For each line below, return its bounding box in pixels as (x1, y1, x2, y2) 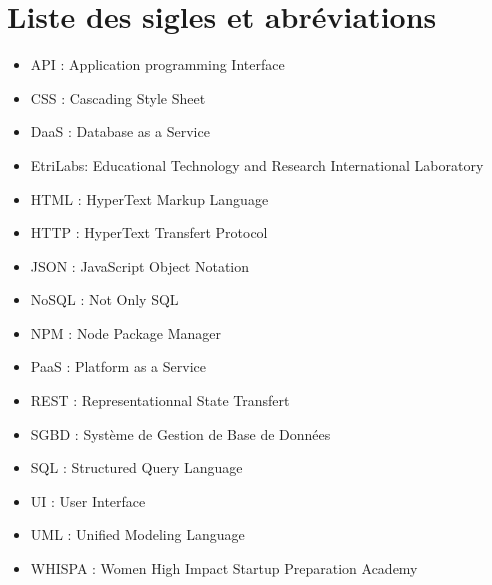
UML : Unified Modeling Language (30, 524, 245, 545)
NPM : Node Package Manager (30, 322, 222, 343)
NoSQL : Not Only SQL (30, 289, 179, 310)
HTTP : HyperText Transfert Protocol (30, 222, 268, 243)
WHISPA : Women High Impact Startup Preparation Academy (30, 558, 418, 579)
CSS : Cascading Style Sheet (30, 87, 206, 108)
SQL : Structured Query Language (30, 457, 243, 478)
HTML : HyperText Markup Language (30, 188, 269, 209)
